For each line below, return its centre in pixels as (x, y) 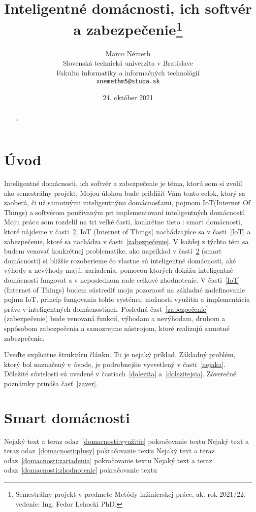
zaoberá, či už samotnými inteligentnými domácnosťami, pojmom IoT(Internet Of (127, 202)
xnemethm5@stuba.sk (128, 82)
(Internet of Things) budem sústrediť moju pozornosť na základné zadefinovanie (125, 289)
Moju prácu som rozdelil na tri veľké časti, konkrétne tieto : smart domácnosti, (123, 222)
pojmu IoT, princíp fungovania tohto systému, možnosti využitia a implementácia (127, 299)
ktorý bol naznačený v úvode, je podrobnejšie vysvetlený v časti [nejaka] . (115, 364)
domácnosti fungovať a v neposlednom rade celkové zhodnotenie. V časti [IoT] (122, 280)
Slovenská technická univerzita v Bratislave (128, 63)
